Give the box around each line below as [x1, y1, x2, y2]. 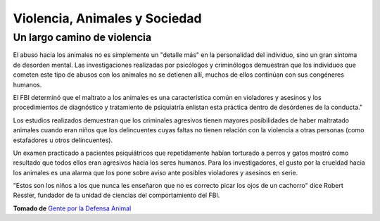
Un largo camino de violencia [13, 31, 151, 44]
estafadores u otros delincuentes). [13, 136, 113, 144]
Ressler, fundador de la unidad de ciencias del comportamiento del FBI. [13, 191, 220, 200]
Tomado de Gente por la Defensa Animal [13, 204, 132, 213]
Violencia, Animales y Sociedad [13, 11, 202, 26]
